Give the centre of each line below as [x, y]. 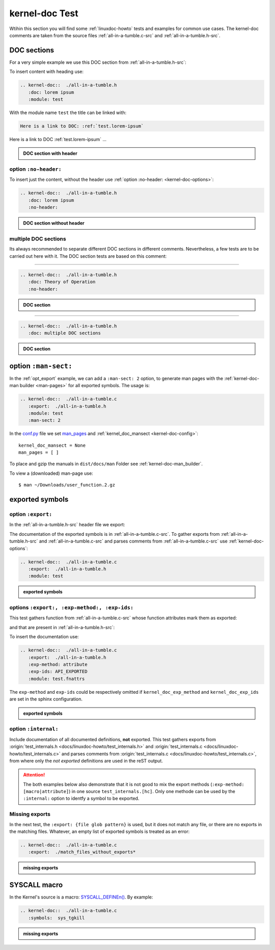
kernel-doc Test [44, 13]
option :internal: [34, 729]
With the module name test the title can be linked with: [68, 113]
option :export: [31, 514]
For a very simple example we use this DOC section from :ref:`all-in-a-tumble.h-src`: [98, 62]
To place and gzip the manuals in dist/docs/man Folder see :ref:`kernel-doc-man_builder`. [106, 464]
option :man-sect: [41, 366]
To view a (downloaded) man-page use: [51, 473]
